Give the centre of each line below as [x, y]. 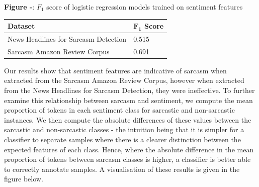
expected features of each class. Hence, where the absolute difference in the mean [129, 149]
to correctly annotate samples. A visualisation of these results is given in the [122, 169]
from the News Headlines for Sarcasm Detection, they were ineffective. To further [129, 90]
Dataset [21, 26]
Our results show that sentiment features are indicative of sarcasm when [115, 70]
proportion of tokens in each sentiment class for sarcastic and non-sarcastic [119, 110]
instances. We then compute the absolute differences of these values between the [128, 119]
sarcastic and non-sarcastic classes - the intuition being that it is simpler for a [124, 129]
